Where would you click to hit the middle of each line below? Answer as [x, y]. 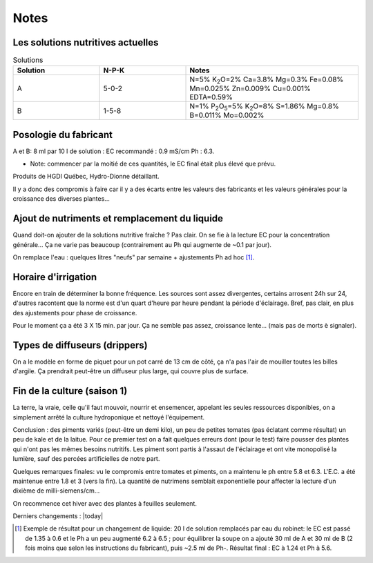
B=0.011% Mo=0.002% [227, 115]
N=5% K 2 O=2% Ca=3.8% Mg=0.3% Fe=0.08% [267, 80]
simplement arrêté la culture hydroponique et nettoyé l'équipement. [109, 417]
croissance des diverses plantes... [61, 199]
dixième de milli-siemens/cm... [56, 491]
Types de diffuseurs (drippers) [80, 345]
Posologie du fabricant [63, 135]
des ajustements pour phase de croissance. [75, 313]
